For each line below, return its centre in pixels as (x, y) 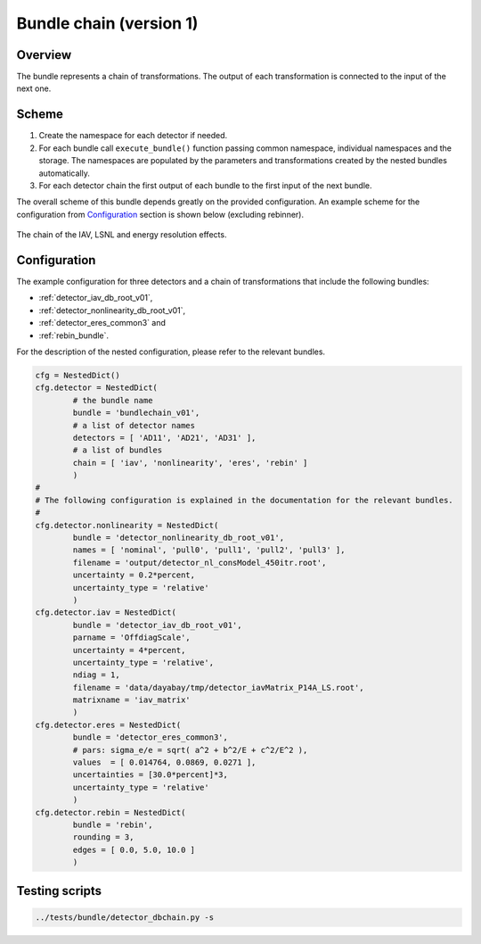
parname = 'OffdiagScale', (131, 638)
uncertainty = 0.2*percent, (134, 575)
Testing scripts (59, 891)
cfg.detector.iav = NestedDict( (106, 613)
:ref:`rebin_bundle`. (74, 335)
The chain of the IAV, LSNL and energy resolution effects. (122, 235)
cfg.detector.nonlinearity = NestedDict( (127, 525)
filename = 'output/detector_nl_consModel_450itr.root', (200, 563)
